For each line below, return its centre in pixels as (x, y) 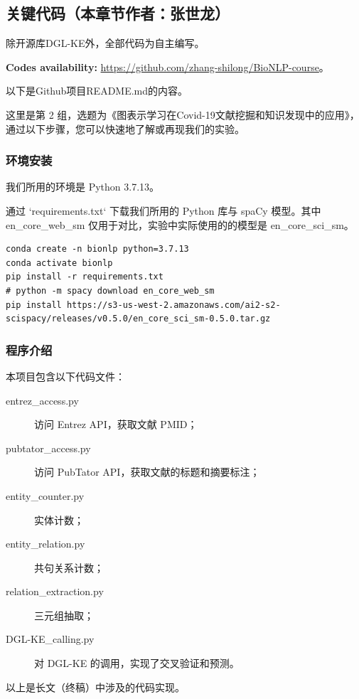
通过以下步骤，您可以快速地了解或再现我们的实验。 (125, 128)
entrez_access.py (42, 400)
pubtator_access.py (48, 448)
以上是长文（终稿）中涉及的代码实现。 (95, 687)
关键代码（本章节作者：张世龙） (118, 13)
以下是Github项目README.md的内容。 (97, 91)
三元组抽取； (64, 615)
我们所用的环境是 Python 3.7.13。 (83, 187)
